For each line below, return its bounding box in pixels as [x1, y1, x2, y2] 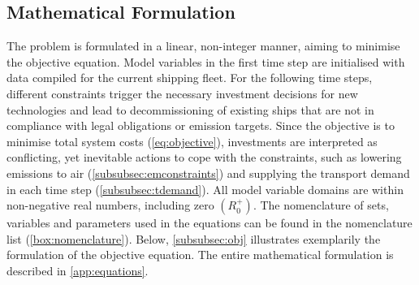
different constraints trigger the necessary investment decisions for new [6, 84, 358, 101]
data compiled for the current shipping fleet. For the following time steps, [6, 69, 373, 86]
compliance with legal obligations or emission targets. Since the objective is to [6, 117, 395, 134]
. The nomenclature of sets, [253, 196, 389, 214]
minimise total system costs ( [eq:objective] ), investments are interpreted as [6, 132, 378, 149]
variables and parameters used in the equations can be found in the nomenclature [6, 214, 413, 231]
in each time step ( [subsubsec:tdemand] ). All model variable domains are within [6, 180, 404, 197]
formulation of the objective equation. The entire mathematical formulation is [6, 246, 394, 263]
